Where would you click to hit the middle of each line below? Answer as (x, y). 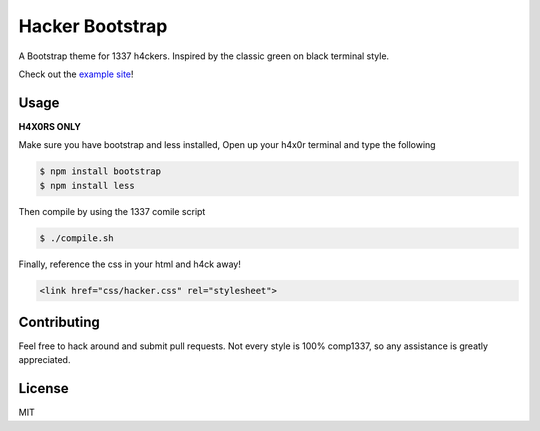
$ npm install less (87, 185)
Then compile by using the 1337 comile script (112, 211)
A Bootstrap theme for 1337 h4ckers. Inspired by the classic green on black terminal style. (204, 56)
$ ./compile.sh (76, 238)
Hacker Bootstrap (93, 26)
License (43, 388)
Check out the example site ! (76, 74)
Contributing (59, 321)
